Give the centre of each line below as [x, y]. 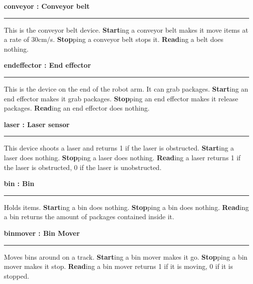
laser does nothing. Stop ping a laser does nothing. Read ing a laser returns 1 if [122, 157]
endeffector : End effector [47, 65]
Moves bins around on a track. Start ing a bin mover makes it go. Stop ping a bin [126, 256]
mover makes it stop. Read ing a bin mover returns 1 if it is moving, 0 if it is [118, 266]
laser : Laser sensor [37, 124]
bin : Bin [19, 183]
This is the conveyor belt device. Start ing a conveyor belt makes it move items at [126, 29]
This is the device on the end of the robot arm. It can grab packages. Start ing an [126, 88]
